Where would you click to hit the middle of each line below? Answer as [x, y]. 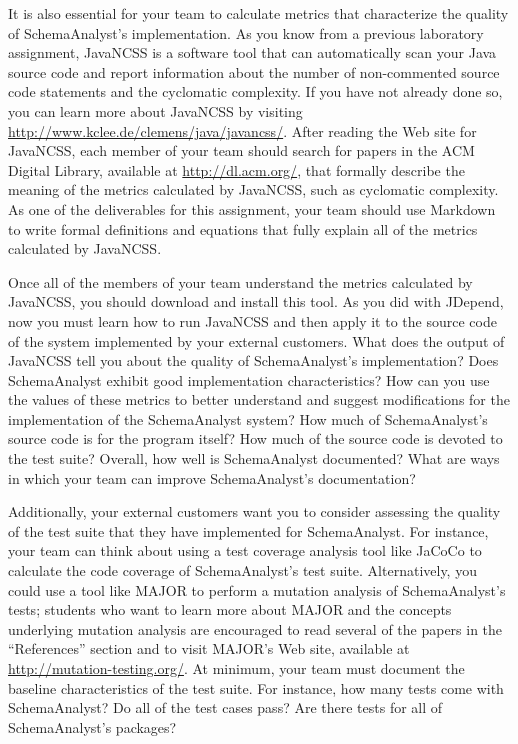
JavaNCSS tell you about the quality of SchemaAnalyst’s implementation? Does [253, 360]
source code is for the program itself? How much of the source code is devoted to [255, 438]
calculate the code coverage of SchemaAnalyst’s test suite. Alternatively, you [242, 570]
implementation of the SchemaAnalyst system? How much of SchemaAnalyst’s [248, 418]
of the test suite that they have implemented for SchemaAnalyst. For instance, [248, 530]
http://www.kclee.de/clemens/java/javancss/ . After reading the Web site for [242, 130]
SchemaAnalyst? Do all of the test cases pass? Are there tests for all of [225, 707]
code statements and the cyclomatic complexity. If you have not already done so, [255, 91]
